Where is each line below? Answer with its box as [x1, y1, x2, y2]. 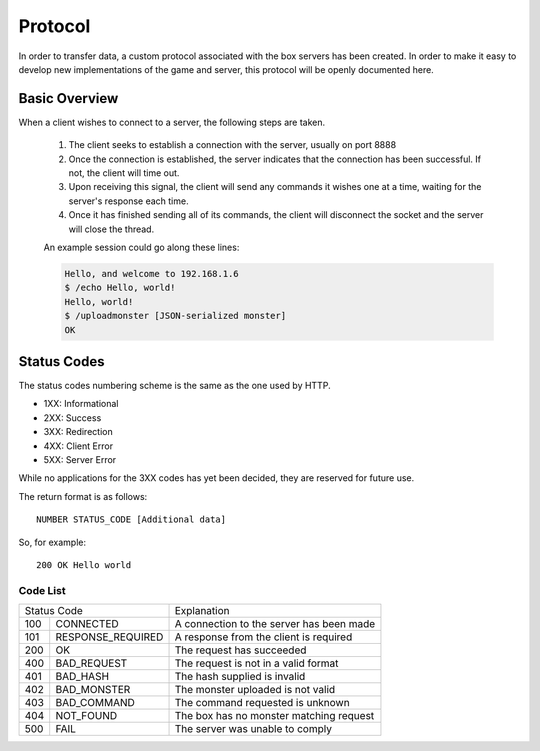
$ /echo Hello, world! [64, 282, 176, 294]
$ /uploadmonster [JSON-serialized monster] [64, 310, 287, 322]
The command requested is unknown [174, 696, 350, 710]
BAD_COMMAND [55, 696, 135, 710]
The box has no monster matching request [174, 709, 375, 723]
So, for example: [18, 536, 87, 548]
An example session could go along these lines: [43, 241, 240, 253]
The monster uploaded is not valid [174, 683, 336, 697]
